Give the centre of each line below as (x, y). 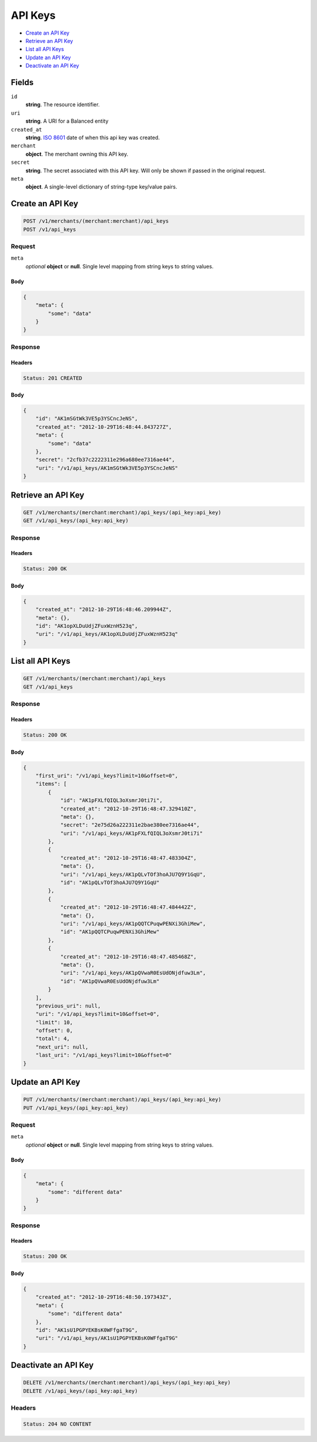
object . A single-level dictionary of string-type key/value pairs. (101, 187)
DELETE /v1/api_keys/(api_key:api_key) (80, 1391)
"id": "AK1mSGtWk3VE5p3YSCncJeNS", (87, 419)
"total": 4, (53, 1039)
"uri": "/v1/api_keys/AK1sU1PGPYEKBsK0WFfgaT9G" (107, 1338)
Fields (22, 82)
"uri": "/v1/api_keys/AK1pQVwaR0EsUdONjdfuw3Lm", (133, 973)
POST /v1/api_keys (50, 229)
